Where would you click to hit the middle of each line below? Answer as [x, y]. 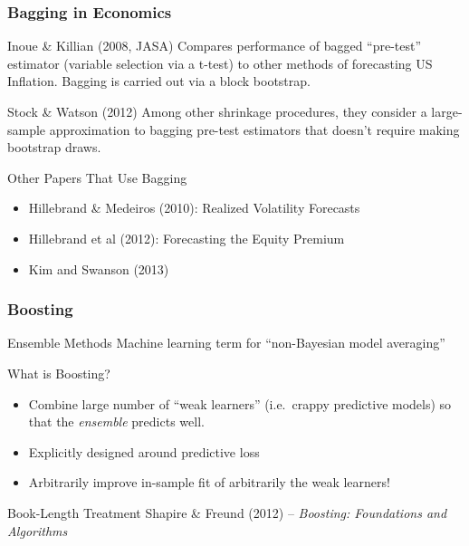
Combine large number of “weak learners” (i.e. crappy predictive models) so [240, 403]
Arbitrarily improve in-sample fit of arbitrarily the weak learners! [209, 482]
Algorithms [38, 530]
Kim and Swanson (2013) [99, 268]
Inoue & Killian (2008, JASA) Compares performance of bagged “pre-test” [215, 46]
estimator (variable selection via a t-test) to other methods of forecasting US [220, 63]
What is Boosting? [59, 373]
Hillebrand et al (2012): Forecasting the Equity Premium [187, 238]
